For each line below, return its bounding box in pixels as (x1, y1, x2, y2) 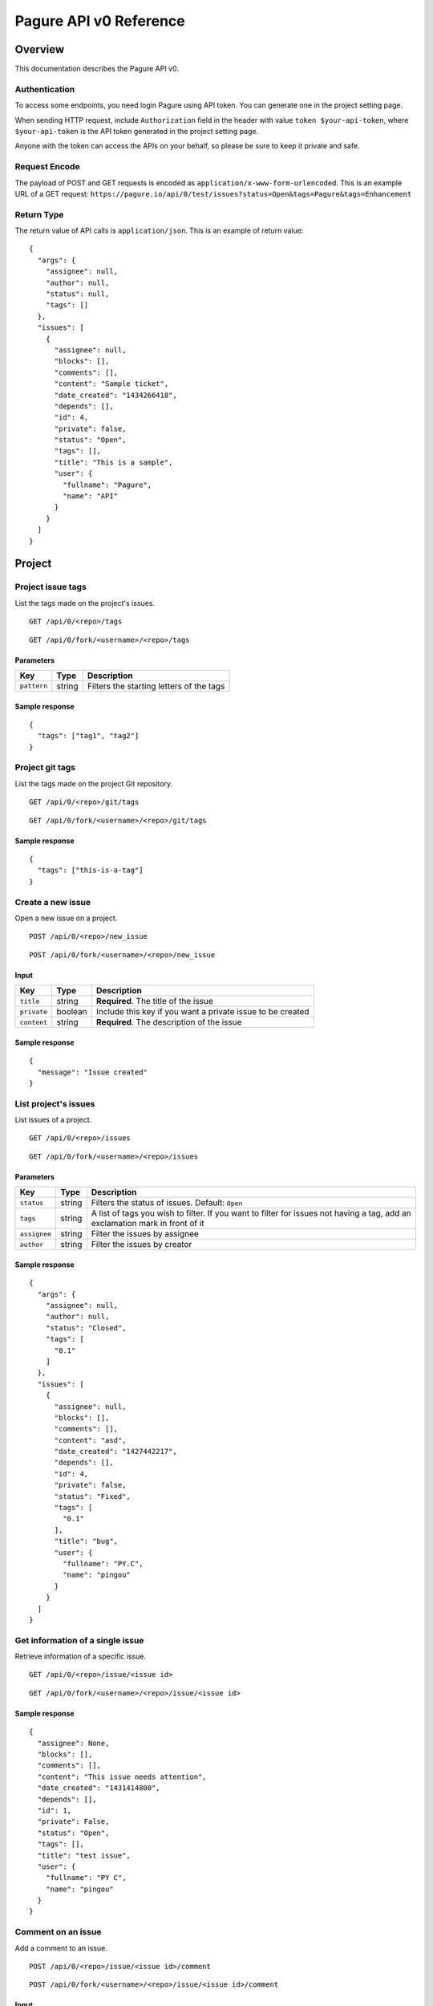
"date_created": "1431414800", (37, 1784, 160, 1793)
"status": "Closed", (45, 1323, 127, 1332)
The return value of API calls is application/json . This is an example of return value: (14, 225, 304, 236)
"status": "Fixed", (54, 1492, 132, 1500)
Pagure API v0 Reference (14, 12, 185, 30)
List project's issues (14, 1098, 95, 1109)
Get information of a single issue (14, 1634, 144, 1646)
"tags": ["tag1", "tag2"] (37, 731, 140, 741)
